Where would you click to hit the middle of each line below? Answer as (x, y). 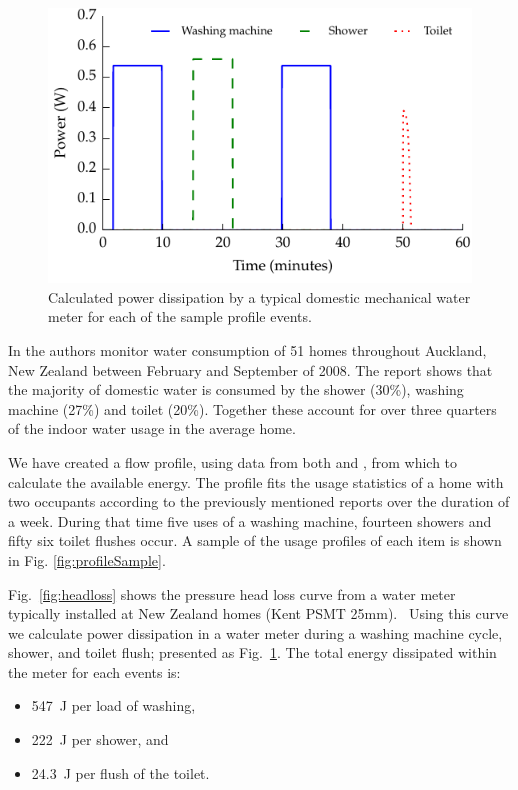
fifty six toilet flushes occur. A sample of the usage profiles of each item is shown (255, 540)
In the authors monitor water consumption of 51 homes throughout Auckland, (247, 349)
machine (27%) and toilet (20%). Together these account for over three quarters (252, 408)
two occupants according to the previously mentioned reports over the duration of (259, 501)
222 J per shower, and (100, 739)
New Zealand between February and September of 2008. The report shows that (250, 369)
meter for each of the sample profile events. (180, 316)
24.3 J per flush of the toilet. (120, 772)
